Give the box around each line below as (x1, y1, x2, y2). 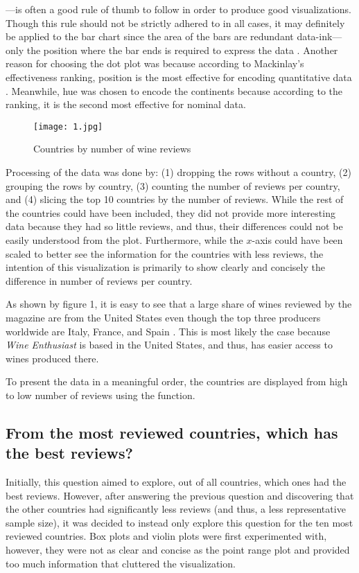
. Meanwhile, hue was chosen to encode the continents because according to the (6, 83, 343, 98)
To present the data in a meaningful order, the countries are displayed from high (6, 374, 348, 389)
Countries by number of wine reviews (33, 141, 191, 156)
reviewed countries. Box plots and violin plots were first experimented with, (6, 529, 327, 543)
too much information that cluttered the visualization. (6, 556, 236, 570)
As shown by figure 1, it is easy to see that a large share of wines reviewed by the (6, 297, 352, 311)
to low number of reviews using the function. (6, 387, 195, 402)
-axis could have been (252, 232, 343, 247)
